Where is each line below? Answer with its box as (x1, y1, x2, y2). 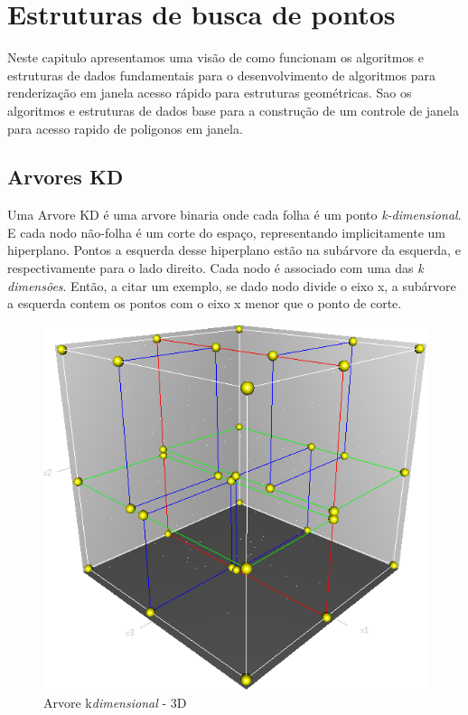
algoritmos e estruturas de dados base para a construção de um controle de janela (7, 100, 459, 119)
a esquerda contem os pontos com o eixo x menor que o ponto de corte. (7, 294, 402, 313)
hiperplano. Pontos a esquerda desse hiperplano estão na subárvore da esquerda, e (7, 240, 461, 259)
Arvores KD (7, 163, 124, 191)
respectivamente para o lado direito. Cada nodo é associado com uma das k (7, 259, 424, 278)
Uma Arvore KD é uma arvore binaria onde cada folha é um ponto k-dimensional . (7, 205, 462, 224)
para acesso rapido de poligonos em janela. (7, 118, 243, 137)
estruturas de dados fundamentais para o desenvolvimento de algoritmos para (7, 65, 435, 84)
